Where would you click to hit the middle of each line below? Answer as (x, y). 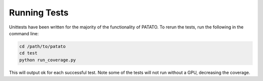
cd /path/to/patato (42, 46)
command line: (24, 33)
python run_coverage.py (48, 60)
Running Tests (39, 13)
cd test (28, 53)
